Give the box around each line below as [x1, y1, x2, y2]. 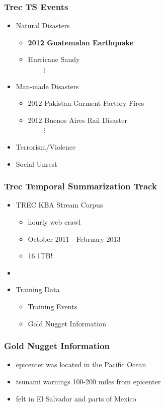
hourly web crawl [28, 216, 81, 227]
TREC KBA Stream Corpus [16, 199, 103, 210]
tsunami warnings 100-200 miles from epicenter [16, 376, 161, 386]
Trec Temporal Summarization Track [4, 180, 157, 192]
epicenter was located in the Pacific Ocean [16, 359, 146, 370]
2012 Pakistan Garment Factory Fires [28, 98, 144, 108]
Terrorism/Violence [16, 141, 76, 152]
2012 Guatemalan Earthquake [28, 37, 134, 47]
